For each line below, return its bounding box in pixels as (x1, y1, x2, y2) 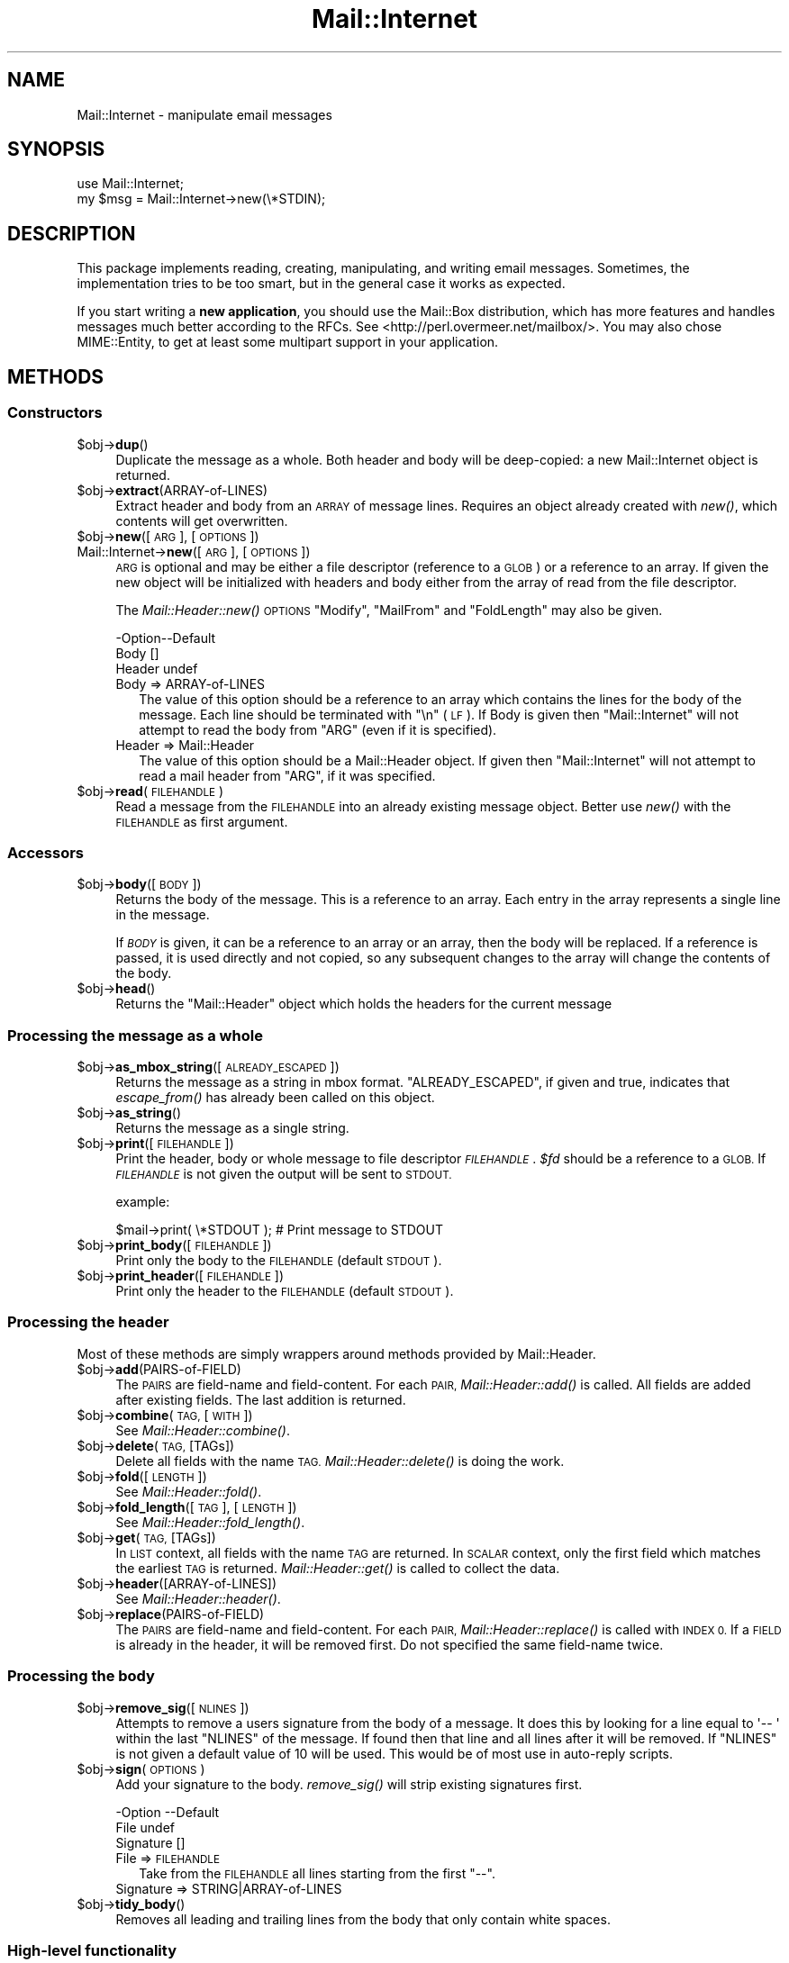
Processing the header (7, 1313, 169, 1332)
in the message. (115, 907, 210, 923)
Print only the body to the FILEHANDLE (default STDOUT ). (115, 1253, 442, 1268)
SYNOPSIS (7, 138, 105, 161)
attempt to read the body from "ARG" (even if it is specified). (139, 721, 497, 737)
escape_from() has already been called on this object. (115, 1090, 435, 1105)
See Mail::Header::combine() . (115, 1422, 291, 1438)
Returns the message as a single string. (115, 1120, 349, 1135)
